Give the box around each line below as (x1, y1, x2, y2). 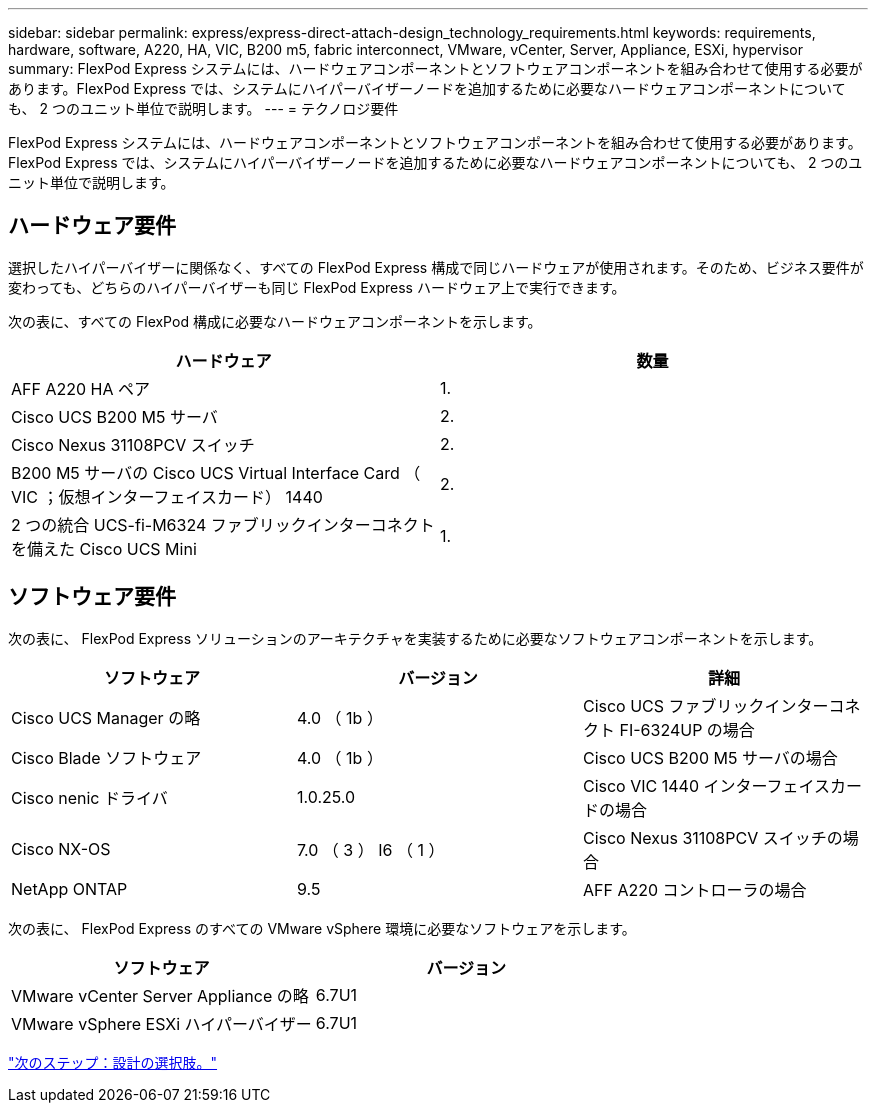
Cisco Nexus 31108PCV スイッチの (582, 827, 843, 848)
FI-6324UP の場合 (619, 719, 755, 740)
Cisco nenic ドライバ (11, 787, 168, 808)
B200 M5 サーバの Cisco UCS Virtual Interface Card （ (11, 462, 421, 483)
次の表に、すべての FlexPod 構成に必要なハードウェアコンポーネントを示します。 (8, 312, 542, 330)
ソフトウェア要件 (8, 584, 176, 610)
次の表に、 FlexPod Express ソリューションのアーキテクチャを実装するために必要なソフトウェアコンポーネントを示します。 (8, 629, 823, 647)
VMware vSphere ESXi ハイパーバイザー (11, 1013, 312, 1034)
